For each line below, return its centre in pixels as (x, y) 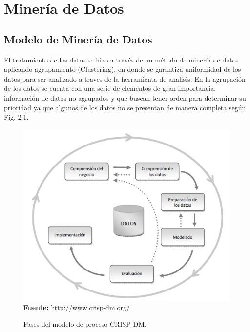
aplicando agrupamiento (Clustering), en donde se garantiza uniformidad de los (123, 69)
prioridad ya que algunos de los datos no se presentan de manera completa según (125, 107)
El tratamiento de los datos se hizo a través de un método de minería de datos (121, 59)
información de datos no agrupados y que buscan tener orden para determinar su (125, 97)
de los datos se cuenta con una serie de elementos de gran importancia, (110, 88)
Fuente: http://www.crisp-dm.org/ (77, 307)
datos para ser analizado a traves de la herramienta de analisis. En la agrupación (125, 78)
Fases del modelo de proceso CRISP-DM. (85, 324)
